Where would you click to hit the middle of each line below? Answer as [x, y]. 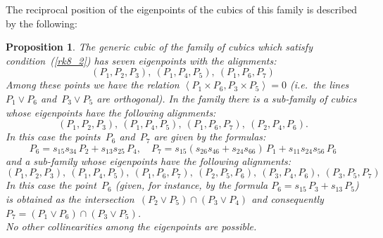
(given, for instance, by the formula [191, 185]
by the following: [42, 23]
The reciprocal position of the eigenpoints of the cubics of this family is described [182, 9]
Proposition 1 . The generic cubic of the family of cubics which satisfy [159, 47]
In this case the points [53, 137]
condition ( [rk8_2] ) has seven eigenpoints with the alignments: [141, 60]
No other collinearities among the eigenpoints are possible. [131, 226]
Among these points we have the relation [93, 85]
